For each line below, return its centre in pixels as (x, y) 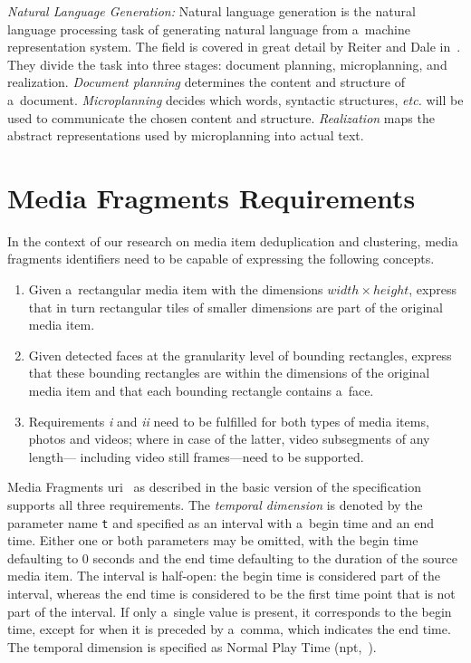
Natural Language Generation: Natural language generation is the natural (211, 11)
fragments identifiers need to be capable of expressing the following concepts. (221, 259)
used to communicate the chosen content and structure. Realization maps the (221, 117)
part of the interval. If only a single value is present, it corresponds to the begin (230, 611)
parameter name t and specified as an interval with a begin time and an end (221, 522)
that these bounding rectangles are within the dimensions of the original (229, 373)
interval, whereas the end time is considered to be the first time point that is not (231, 594)
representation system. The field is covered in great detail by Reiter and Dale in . (234, 47)
